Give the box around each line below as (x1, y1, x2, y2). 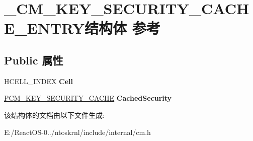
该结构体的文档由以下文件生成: (4, 109, 105, 120)
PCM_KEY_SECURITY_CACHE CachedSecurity (4, 93, 172, 103)
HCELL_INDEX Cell (4, 76, 73, 86)
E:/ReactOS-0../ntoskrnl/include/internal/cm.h (4, 126, 151, 137)
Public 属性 (4, 52, 63, 67)
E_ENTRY (4, 18, 85, 38)
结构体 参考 (85, 18, 160, 38)
